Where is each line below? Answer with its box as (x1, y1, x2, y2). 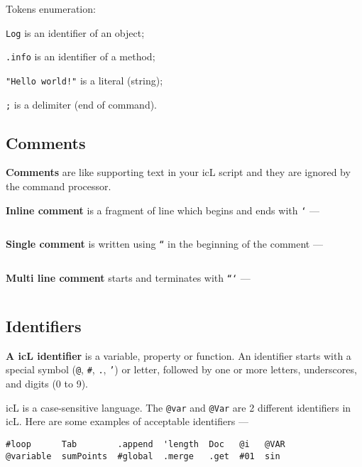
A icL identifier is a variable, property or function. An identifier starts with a (6, 348, 351, 363)
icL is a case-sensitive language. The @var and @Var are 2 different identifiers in (6, 400, 351, 414)
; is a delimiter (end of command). (6, 97, 157, 111)
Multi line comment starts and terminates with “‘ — (6, 270, 251, 285)
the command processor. (6, 179, 111, 194)
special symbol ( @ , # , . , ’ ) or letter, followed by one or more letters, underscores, (6, 362, 357, 377)
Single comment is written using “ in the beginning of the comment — (6, 236, 323, 251)
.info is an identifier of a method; (6, 49, 155, 64)
